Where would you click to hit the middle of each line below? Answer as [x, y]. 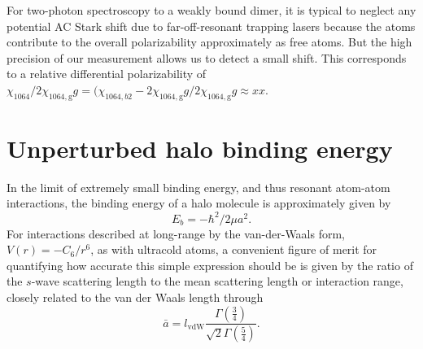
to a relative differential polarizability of [107, 74]
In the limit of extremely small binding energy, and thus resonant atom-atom [198, 187]
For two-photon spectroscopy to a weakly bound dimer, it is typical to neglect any [211, 10]
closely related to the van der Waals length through [135, 297]
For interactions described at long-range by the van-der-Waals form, [176, 233]
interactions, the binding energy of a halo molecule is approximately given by [199, 203]
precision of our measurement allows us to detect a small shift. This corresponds [207, 57]
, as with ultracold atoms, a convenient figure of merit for [234, 249]
